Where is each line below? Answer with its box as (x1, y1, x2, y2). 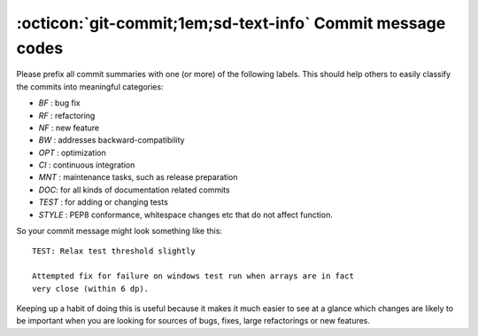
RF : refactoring (38, 110, 96, 121)
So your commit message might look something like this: (16, 226, 223, 237)
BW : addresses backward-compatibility (38, 135, 185, 145)
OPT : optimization (38, 147, 106, 158)
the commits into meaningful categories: (16, 81, 164, 92)
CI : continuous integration (38, 160, 135, 170)
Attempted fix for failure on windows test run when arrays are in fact (32, 271, 354, 281)
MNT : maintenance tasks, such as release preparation (38, 172, 238, 183)
